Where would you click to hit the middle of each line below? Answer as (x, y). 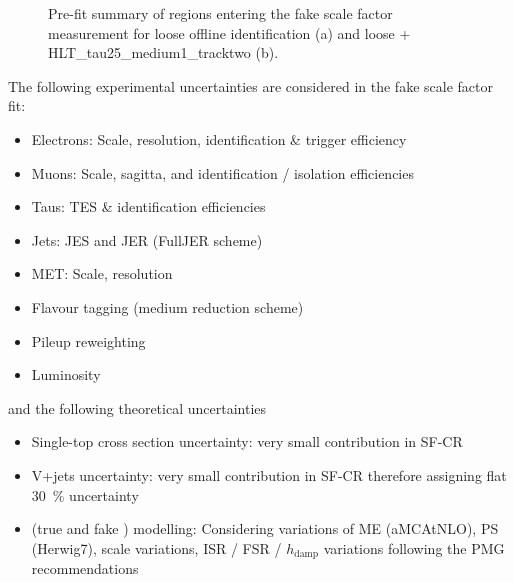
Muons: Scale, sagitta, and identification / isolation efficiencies (222, 172)
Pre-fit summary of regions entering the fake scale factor (220, 13)
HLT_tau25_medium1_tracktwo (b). (163, 52)
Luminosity (66, 374)
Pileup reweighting (88, 340)
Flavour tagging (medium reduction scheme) (167, 306)
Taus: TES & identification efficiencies (148, 206)
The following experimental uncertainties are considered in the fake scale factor (250, 85)
